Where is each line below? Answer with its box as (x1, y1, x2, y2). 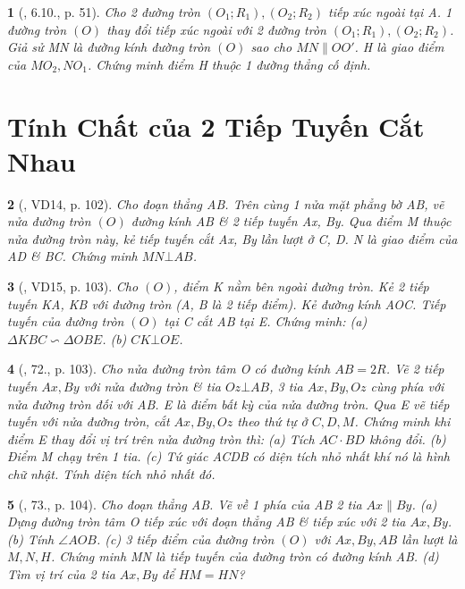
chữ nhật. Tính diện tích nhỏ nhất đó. (7, 465, 216, 483)
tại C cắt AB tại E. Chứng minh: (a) (164, 312, 368, 331)
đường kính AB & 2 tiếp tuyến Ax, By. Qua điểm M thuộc (131, 212, 452, 231)
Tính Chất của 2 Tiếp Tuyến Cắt (7, 107, 425, 144)
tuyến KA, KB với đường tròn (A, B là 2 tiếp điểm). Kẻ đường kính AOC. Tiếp (7, 294, 446, 313)
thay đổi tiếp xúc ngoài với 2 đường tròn (106, 20, 326, 38)
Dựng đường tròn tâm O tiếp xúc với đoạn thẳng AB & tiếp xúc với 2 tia (7, 512, 406, 531)
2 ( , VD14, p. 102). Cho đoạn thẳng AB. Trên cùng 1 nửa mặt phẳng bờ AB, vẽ (7, 194, 444, 213)
